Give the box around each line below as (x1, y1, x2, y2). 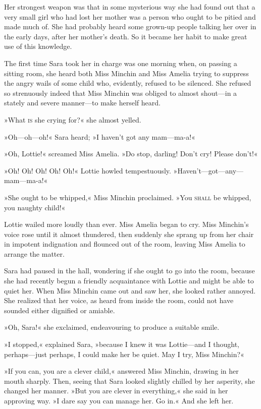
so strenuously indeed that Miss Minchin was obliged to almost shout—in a (4, 87, 237, 98)
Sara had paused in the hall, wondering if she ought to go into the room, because (4, 265, 255, 276)
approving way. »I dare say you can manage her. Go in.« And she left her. (4, 395, 234, 405)
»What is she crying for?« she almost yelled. (4, 114, 141, 125)
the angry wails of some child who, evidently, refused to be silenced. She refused (4, 78, 251, 88)
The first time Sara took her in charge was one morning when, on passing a (4, 57, 237, 68)
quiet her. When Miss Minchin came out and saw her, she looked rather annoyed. (4, 285, 256, 296)
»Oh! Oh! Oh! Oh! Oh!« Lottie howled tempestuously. (4, 165, 171, 176)
